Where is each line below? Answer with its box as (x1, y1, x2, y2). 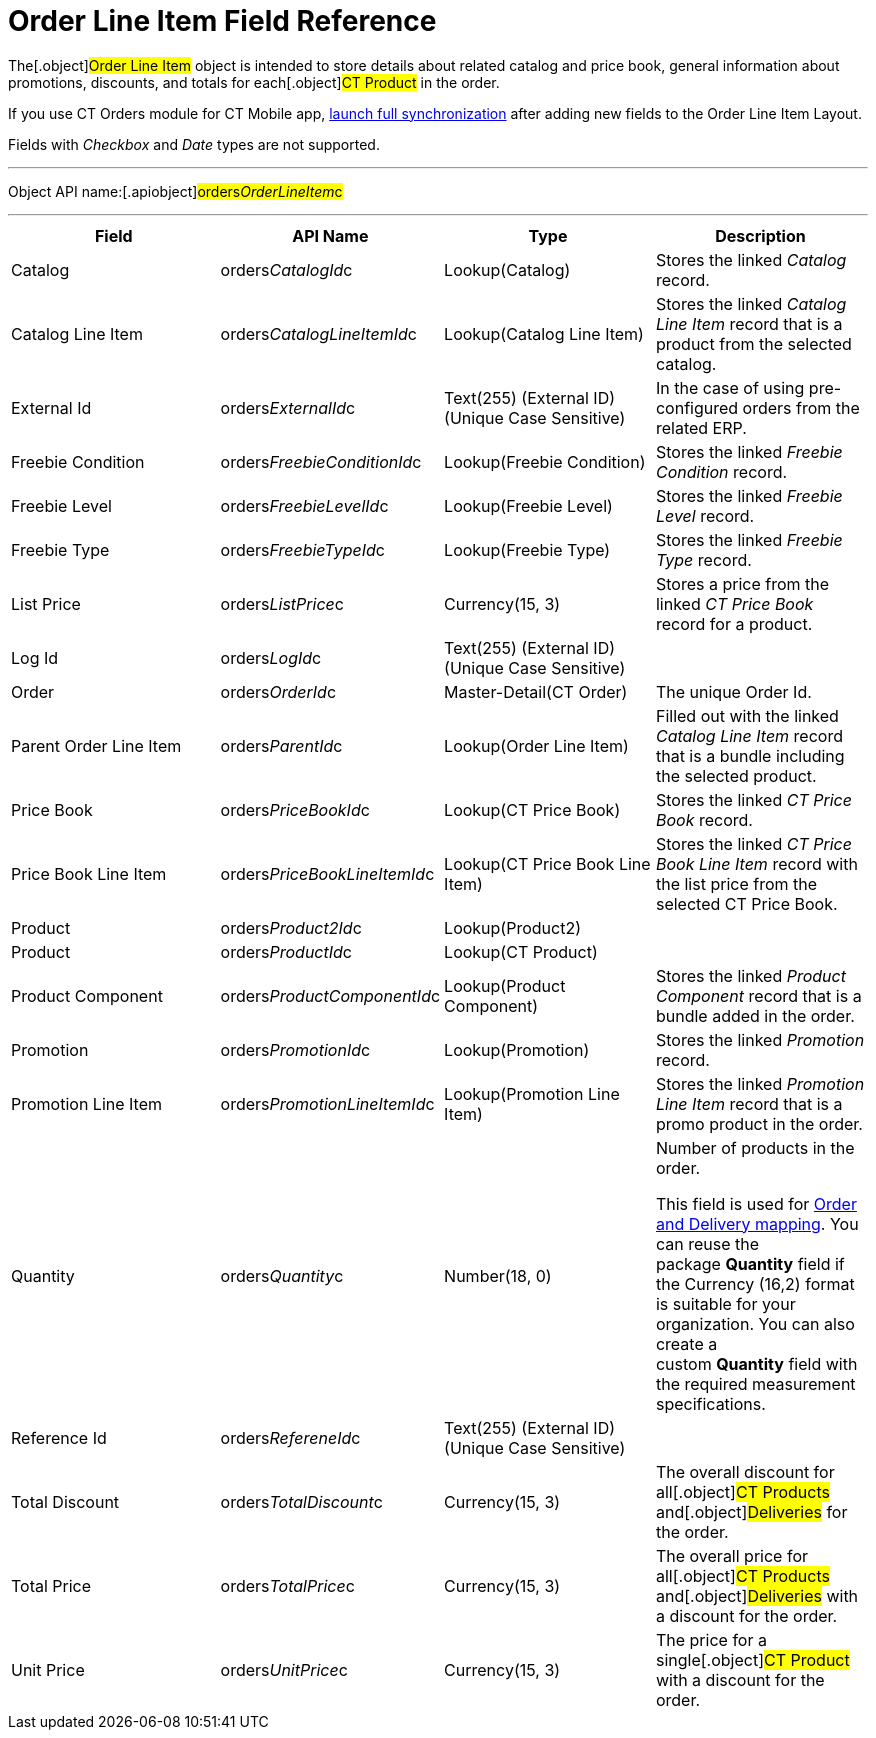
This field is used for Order (655, 1193, 857, 1214)
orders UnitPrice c (220, 1659, 348, 1680)
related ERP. (655, 417, 747, 438)
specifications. (655, 1393, 766, 1414)
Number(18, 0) (444, 1265, 552, 1286)
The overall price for (655, 1545, 809, 1566)
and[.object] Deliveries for (655, 1501, 848, 1522)
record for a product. (655, 613, 813, 634)
